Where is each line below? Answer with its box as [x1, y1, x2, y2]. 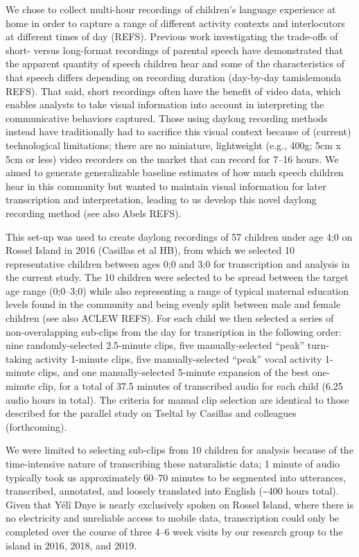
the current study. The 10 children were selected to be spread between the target [6, 270, 349, 284]
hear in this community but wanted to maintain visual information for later [6, 178, 326, 193]
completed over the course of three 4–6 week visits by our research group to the [6, 524, 343, 538]
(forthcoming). [6, 419, 67, 434]
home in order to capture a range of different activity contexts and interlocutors [6, 15, 345, 30]
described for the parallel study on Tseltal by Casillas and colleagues [6, 406, 297, 420]
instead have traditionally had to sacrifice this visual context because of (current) [6, 124, 351, 139]
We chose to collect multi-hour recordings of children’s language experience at [6, 2, 336, 16]
